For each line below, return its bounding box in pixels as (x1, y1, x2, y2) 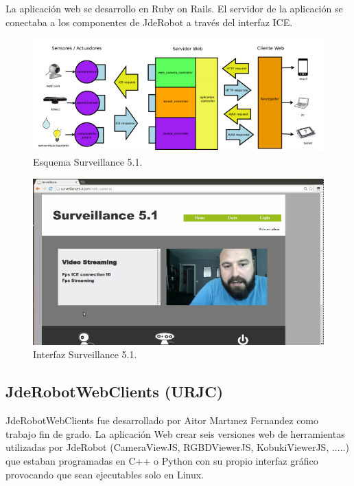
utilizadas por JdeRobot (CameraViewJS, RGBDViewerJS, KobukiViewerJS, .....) (5, 440, 349, 454)
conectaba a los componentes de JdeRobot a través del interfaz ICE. (5, 14, 293, 29)
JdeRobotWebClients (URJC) (5, 381, 224, 402)
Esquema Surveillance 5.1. (33, 154, 143, 168)
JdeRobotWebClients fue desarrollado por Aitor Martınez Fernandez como (5, 413, 319, 428)
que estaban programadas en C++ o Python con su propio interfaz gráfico (5, 454, 318, 468)
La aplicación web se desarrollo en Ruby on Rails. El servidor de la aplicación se (5, 1, 343, 15)
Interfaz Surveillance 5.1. (33, 347, 137, 362)
